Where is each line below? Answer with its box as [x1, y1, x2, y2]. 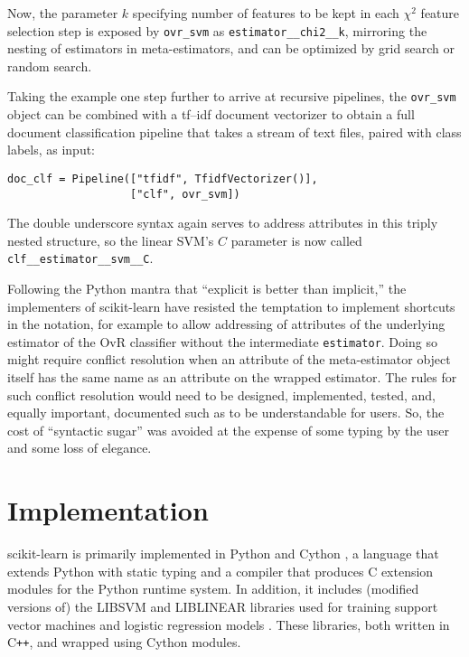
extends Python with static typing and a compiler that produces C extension [7, 561, 434, 580]
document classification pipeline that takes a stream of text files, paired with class [7, 122, 462, 141]
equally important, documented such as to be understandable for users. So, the [7, 403, 445, 422]
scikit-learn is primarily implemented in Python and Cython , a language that [7, 544, 439, 563]
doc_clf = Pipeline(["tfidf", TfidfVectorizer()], [7, 172, 318, 185]
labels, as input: [7, 140, 96, 159]
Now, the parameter [7, 4, 118, 22]
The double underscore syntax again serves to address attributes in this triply [7, 213, 438, 232]
